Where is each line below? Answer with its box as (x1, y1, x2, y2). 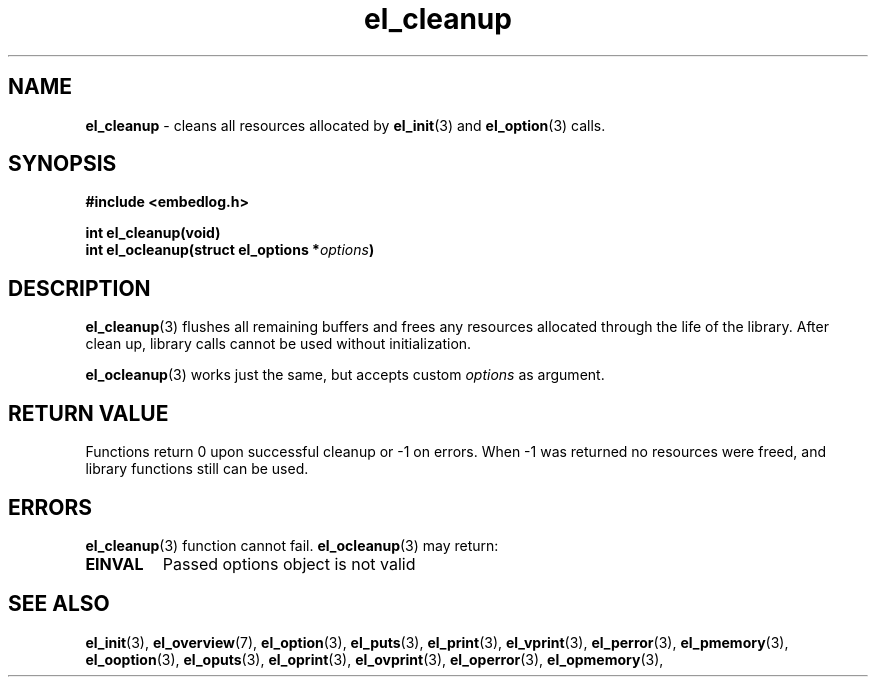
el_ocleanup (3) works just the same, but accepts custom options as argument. (85, 366, 605, 384)
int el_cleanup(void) (85, 224, 221, 242)
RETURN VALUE (8, 400, 169, 426)
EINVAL (85, 553, 144, 574)
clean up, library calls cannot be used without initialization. (85, 335, 472, 353)
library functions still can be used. (85, 460, 309, 478)
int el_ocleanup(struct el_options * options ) (85, 241, 375, 259)
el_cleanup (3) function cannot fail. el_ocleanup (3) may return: (85, 536, 499, 554)
